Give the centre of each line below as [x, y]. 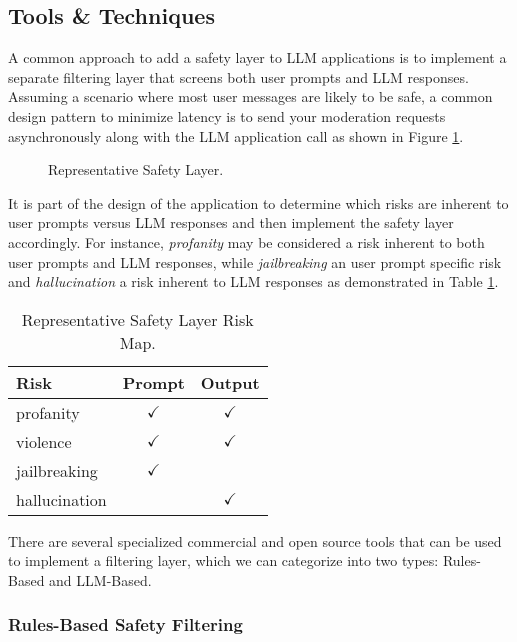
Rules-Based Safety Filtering [125, 624]
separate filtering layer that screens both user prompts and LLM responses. [238, 76]
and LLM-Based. [100, 579]
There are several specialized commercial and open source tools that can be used [255, 540]
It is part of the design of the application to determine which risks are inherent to [258, 202]
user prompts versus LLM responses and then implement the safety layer [231, 222]
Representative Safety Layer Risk [137, 319]
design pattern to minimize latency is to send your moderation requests [227, 115]
